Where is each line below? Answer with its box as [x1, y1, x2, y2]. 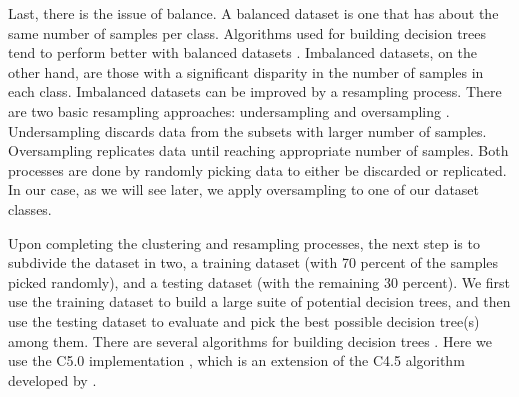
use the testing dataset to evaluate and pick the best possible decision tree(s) [8, 310, 480, 331]
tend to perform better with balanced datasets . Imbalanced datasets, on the [8, 42, 478, 63]
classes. [8, 198, 52, 219]
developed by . [8, 369, 97, 390]
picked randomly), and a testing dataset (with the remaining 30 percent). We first [8, 271, 511, 292]
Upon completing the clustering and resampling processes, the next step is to [8, 232, 480, 253]
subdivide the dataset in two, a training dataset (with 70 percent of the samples [8, 252, 499, 273]
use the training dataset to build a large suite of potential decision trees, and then [8, 291, 511, 312]
